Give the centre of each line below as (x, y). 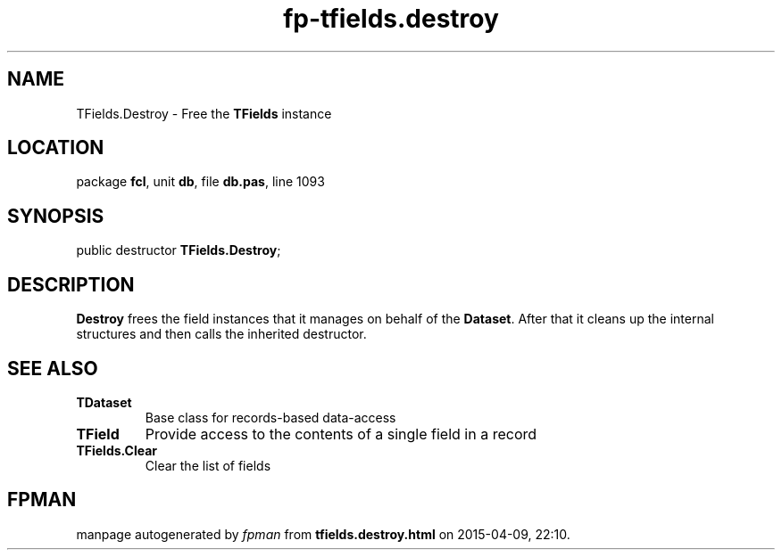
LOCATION (56, 148)
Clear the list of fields (208, 465)
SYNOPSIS (56, 216)
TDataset (104, 402)
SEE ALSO (53, 368)
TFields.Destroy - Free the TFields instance (204, 113)
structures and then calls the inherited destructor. (221, 334)
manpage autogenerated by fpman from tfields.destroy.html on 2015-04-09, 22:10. (323, 534)
